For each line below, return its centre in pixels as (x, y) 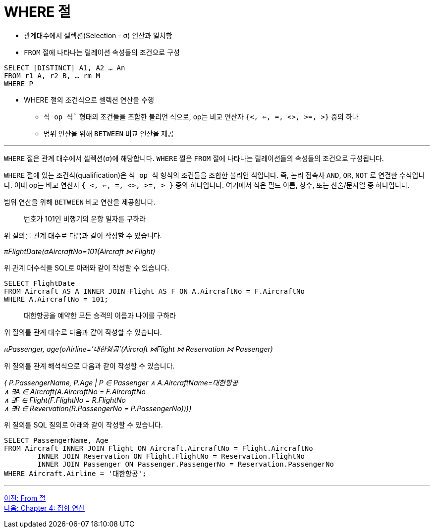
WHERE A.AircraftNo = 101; (56, 299)
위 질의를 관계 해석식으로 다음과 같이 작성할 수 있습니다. (89, 366)
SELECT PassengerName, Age (56, 440)
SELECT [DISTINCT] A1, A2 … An (65, 68)
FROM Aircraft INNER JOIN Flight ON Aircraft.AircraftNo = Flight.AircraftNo (159, 448)
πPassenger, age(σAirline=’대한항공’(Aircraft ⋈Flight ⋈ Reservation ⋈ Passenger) (138, 349)
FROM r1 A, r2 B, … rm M (52, 76)
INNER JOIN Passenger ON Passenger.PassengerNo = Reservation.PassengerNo (186, 464)
